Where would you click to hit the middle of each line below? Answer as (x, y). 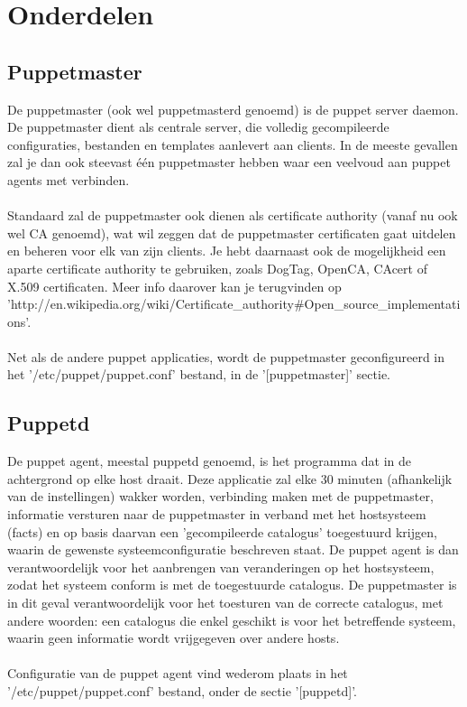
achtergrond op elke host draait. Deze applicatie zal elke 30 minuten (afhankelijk (230, 478)
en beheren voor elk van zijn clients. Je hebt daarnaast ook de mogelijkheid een (227, 251)
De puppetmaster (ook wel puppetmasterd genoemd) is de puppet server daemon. (233, 109)
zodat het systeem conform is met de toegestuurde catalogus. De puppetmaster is (232, 585)
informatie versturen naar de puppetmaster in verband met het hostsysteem (217, 514)
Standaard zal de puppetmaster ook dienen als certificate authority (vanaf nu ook (233, 215)
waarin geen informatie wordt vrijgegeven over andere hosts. (174, 638)
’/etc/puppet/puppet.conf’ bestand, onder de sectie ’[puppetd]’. (182, 691)
